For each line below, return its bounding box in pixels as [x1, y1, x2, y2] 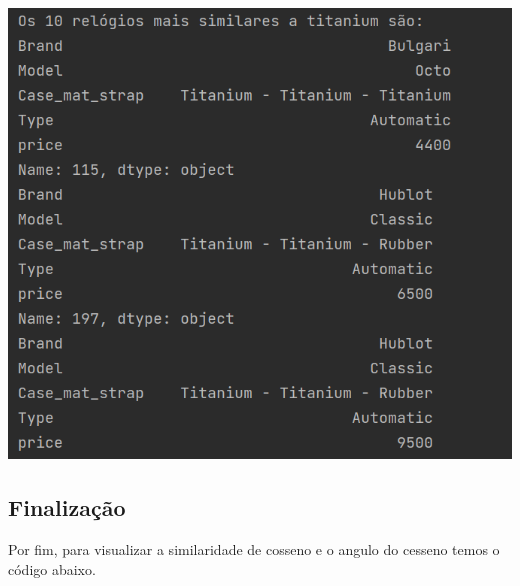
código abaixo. [8, 558, 96, 579]
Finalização [8, 492, 126, 523]
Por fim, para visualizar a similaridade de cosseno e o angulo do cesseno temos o [8, 539, 500, 560]
